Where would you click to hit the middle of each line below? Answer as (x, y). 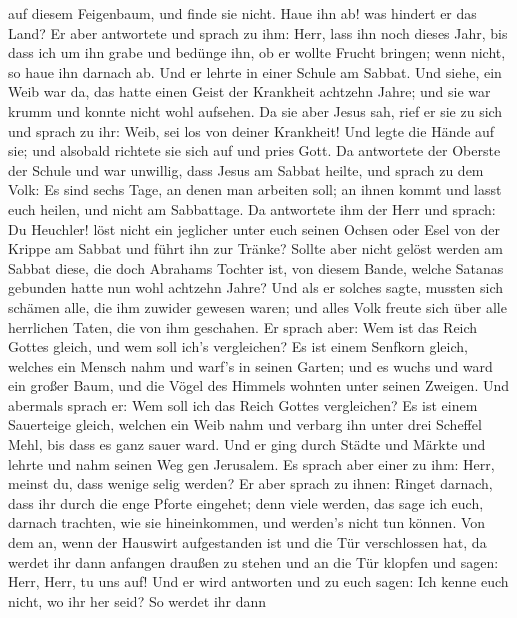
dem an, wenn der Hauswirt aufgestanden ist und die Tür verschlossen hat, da (247, 542)
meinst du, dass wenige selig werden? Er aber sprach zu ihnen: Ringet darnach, (250, 483)
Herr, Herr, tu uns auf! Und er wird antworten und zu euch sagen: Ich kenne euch (258, 581)
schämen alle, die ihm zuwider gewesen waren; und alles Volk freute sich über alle (257, 306)
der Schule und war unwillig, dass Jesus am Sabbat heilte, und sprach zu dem (246, 169)
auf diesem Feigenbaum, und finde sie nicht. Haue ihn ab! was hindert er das (242, 13)
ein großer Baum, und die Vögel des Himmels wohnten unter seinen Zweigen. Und (259, 385)
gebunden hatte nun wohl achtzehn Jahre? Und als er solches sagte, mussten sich (256, 287)
